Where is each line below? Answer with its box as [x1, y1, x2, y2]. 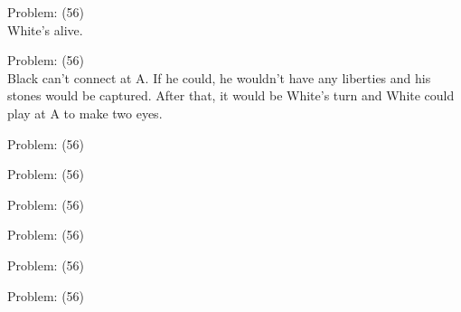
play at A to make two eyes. [7, 103, 163, 122]
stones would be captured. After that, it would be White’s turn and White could [7, 86, 455, 105]
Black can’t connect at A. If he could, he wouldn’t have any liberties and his [7, 68, 431, 87]
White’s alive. [7, 20, 83, 39]
